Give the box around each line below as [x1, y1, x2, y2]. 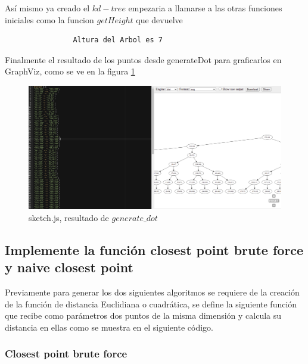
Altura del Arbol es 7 [73, 36, 163, 45]
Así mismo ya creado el [5, 2, 90, 14]
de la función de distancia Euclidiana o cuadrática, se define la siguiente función [5, 297, 297, 310]
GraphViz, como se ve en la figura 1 [5, 65, 135, 77]
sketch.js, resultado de [29, 211, 109, 223]
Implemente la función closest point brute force [5, 240, 304, 259]
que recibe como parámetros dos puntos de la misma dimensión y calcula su [5, 309, 282, 322]
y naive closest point [5, 258, 133, 276]
